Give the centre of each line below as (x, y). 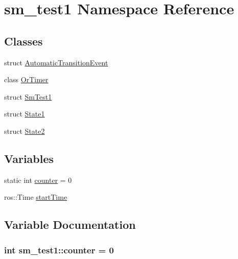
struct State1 (25, 114)
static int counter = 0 (38, 180)
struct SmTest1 (28, 96)
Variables (29, 158)
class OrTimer (26, 79)
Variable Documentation (70, 225)
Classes (23, 41)
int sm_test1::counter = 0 (59, 250)
